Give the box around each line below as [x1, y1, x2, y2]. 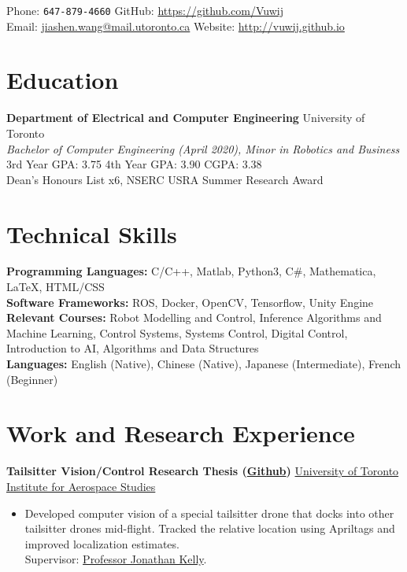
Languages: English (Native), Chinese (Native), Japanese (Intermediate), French [6, 356, 401, 372]
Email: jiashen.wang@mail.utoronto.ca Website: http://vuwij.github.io [6, 17, 345, 34]
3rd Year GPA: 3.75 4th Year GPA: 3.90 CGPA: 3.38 [6, 156, 262, 172]
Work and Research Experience [6, 417, 355, 449]
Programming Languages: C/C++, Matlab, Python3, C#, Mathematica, [6, 263, 376, 279]
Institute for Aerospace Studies [6, 478, 156, 494]
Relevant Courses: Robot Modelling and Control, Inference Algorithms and [6, 309, 382, 326]
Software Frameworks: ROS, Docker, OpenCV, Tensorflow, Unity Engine [6, 293, 374, 310]
